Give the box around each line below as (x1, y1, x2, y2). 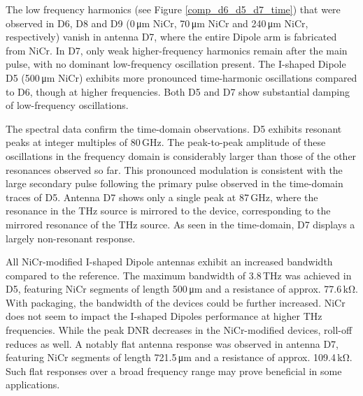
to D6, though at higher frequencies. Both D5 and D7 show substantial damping (6, 84, 350, 98)
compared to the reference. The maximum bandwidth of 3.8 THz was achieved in (6, 267, 352, 282)
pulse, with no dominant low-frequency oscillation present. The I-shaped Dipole (6, 57, 346, 71)
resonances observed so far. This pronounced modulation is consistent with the (6, 162, 343, 177)
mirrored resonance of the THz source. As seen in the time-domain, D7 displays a (6, 217, 355, 231)
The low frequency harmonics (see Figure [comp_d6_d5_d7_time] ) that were (6, 2, 341, 16)
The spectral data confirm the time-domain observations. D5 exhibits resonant (6, 121, 342, 135)
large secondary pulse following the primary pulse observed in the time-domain (6, 176, 343, 191)
